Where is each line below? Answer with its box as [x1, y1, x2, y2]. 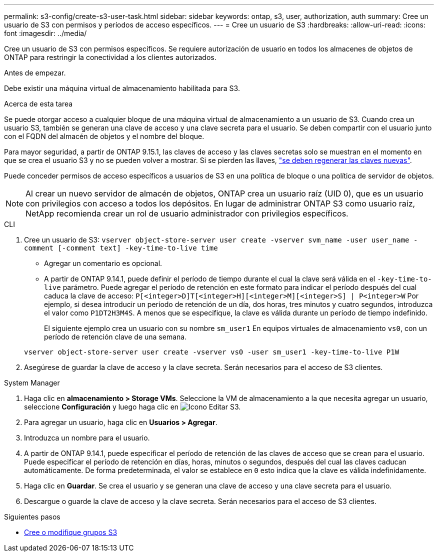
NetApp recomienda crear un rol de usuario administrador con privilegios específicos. [25, 208, 348, 218]
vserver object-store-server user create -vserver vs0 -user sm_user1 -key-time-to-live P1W [24, 348, 399, 356]
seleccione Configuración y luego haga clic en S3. [24, 402, 241, 411]
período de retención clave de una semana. [44, 332, 187, 341]
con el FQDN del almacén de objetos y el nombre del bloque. [4, 132, 204, 140]
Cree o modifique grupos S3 [24, 528, 117, 536]
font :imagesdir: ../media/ [4, 29, 87, 37]
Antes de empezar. [4, 68, 66, 77]
